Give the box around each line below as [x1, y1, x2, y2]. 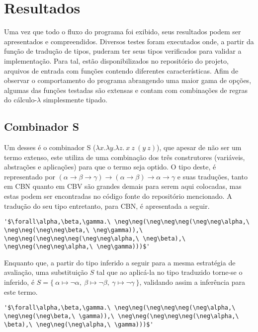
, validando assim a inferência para [139, 277, 246, 287]
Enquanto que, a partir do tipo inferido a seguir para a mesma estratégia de [4, 257, 236, 267]
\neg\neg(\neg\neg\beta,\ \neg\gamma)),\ [4, 226, 143, 234]
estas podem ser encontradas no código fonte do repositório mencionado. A [4, 191, 232, 201]
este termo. [4, 286, 38, 297]
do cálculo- [4, 94, 37, 105]
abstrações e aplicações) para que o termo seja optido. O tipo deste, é [4, 162, 216, 172]
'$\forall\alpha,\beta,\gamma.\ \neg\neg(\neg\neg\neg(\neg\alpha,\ [4, 304, 236, 312]
